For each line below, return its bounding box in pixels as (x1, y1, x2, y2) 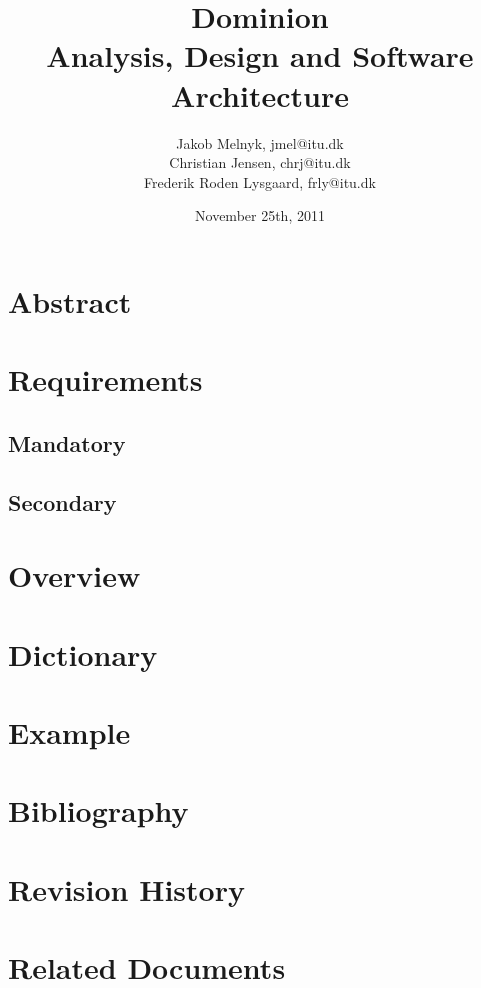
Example (8, 711, 131, 752)
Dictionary (8, 633, 158, 674)
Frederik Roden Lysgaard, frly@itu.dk (144, 171, 376, 192)
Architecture (171, 74, 349, 115)
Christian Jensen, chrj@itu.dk (169, 152, 351, 173)
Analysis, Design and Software (46, 35, 474, 76)
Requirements (8, 359, 203, 400)
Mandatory (8, 427, 126, 458)
